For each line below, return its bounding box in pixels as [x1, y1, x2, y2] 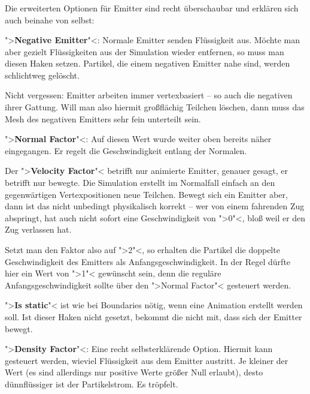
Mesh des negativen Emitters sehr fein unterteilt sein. [5, 112, 201, 125]
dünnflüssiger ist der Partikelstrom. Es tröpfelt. [5, 377, 178, 390]
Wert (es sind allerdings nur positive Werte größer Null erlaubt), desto [5, 366, 263, 378]
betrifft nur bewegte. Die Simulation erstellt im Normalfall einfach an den [5, 176, 275, 189]
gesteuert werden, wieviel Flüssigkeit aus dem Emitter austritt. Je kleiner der [5, 354, 288, 366]
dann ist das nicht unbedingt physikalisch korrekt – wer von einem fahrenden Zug [5, 200, 305, 212]
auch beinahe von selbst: [5, 13, 95, 26]
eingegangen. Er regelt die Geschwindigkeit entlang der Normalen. [5, 144, 247, 157]
